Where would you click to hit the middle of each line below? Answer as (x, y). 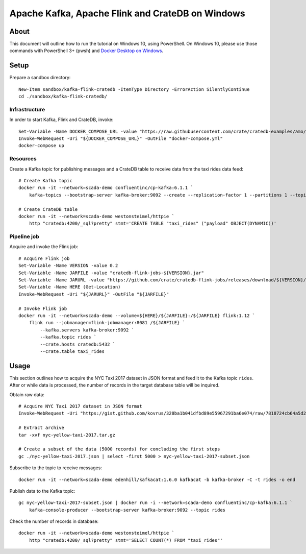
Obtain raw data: (27, 394)
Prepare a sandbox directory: (40, 78)
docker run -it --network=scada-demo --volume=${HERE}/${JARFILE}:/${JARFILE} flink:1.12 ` (137, 316)
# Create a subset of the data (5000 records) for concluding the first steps (119, 449)
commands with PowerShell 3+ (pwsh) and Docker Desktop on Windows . (86, 51)
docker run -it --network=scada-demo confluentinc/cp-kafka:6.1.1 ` (106, 188)
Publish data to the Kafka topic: (42, 491)
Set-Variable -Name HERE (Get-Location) (70, 287)
